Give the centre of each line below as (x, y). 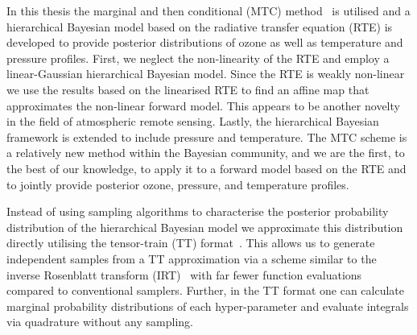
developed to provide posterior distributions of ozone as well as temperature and (205, 42)
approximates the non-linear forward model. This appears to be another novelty (203, 105)
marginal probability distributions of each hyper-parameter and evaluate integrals (208, 306)
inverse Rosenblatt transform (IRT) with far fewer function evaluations (184, 274)
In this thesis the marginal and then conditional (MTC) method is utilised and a (208, 10)
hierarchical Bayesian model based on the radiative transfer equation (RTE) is (200, 26)
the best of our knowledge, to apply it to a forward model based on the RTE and (206, 168)
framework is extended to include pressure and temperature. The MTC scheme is (207, 136)
